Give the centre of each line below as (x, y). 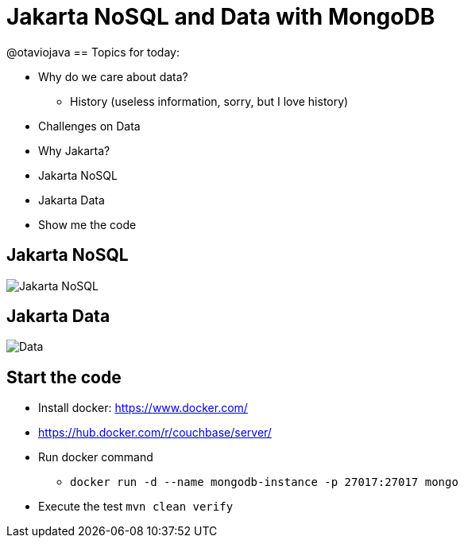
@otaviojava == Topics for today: (93, 52)
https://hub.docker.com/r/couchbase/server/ (155, 433)
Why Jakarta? (74, 150)
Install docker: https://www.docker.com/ (143, 408)
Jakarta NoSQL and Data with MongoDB (221, 17)
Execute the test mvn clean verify (136, 507)
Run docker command (96, 457)
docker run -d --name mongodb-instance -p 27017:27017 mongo (264, 482)
